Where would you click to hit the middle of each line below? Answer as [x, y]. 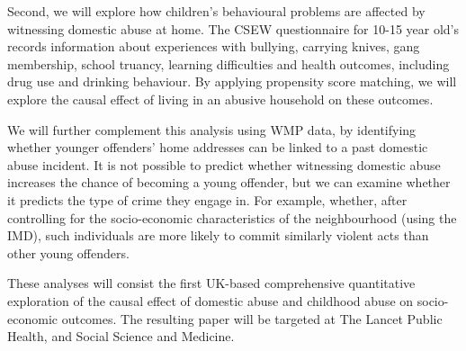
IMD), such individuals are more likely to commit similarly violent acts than [218, 235]
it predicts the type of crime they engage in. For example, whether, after [207, 199]
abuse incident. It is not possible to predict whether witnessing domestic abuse [224, 164]
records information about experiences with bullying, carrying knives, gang [214, 46]
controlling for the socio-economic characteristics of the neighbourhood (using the [232, 217]
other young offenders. [68, 252]
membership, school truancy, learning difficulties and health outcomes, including [229, 63]
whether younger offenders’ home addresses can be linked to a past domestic [218, 147]
